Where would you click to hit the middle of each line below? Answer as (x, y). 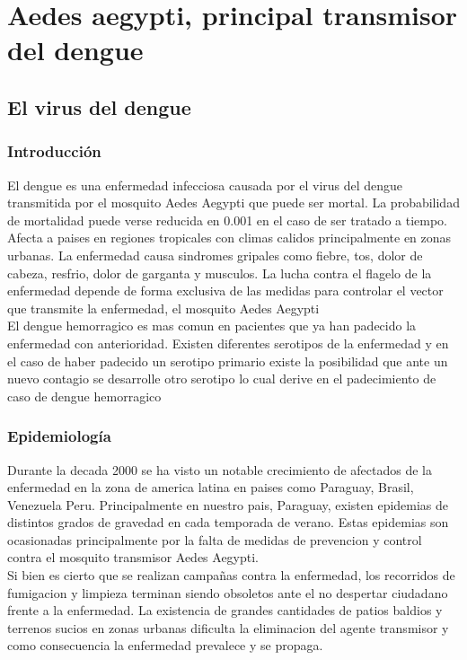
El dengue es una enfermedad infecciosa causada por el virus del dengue (205, 185)
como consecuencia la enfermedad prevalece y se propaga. (165, 645)
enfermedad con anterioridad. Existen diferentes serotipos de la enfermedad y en (228, 343)
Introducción (54, 151)
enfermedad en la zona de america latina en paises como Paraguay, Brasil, (211, 487)
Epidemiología (59, 436)
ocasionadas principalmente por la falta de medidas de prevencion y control (215, 539)
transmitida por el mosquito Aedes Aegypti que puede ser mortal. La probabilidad (233, 202)
